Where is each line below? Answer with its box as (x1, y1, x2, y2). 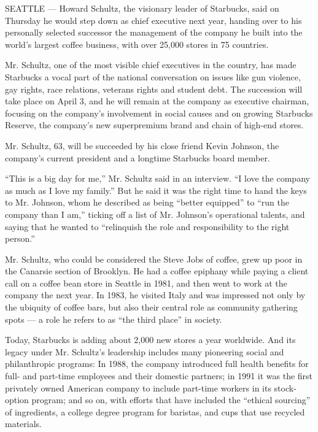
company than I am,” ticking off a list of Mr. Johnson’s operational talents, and (5, 207, 305, 220)
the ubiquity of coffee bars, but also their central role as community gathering (5, 301, 298, 314)
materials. (5, 417, 42, 430)
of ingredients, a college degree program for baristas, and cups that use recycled (5, 405, 305, 418)
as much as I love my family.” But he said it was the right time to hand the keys (5, 183, 307, 196)
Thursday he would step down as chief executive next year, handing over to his (5, 13, 302, 26)
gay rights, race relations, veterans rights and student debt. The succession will (5, 82, 303, 95)
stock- (274, 381, 297, 394)
